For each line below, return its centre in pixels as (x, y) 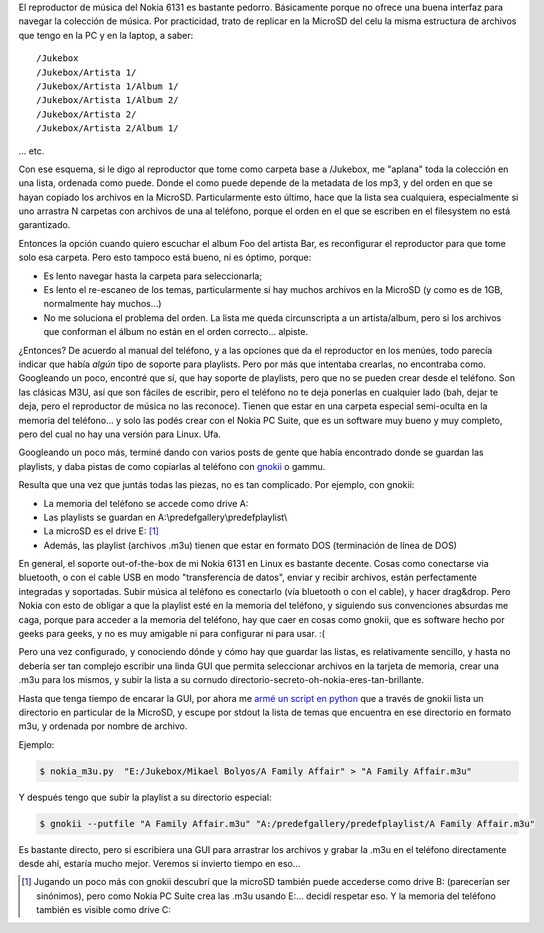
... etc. (31, 151)
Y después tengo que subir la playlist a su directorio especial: (145, 797)
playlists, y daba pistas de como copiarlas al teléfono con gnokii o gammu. (172, 466)
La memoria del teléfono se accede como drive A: (146, 503)
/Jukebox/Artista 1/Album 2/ (107, 100)
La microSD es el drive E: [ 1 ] (101, 531)
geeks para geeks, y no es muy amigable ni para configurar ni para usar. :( (171, 634)
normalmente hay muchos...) (102, 304)
